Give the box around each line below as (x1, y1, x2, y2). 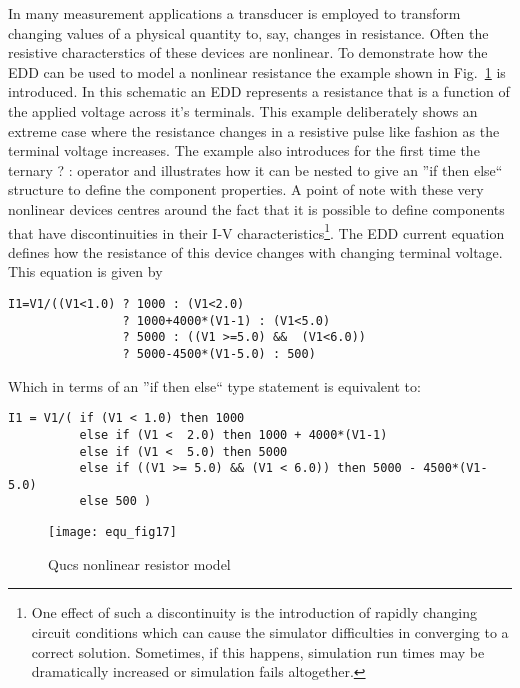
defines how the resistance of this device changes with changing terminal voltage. (8, 241, 503, 262)
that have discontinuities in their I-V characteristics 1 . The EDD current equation (8, 219, 505, 243)
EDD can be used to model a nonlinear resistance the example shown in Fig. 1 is (8, 61, 506, 82)
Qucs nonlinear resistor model (48, 553, 231, 574)
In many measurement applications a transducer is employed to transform (8, 3, 461, 23)
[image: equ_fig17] (48, 525, 177, 540)
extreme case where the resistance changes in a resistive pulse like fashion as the (8, 120, 500, 141)
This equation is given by (8, 261, 163, 282)
